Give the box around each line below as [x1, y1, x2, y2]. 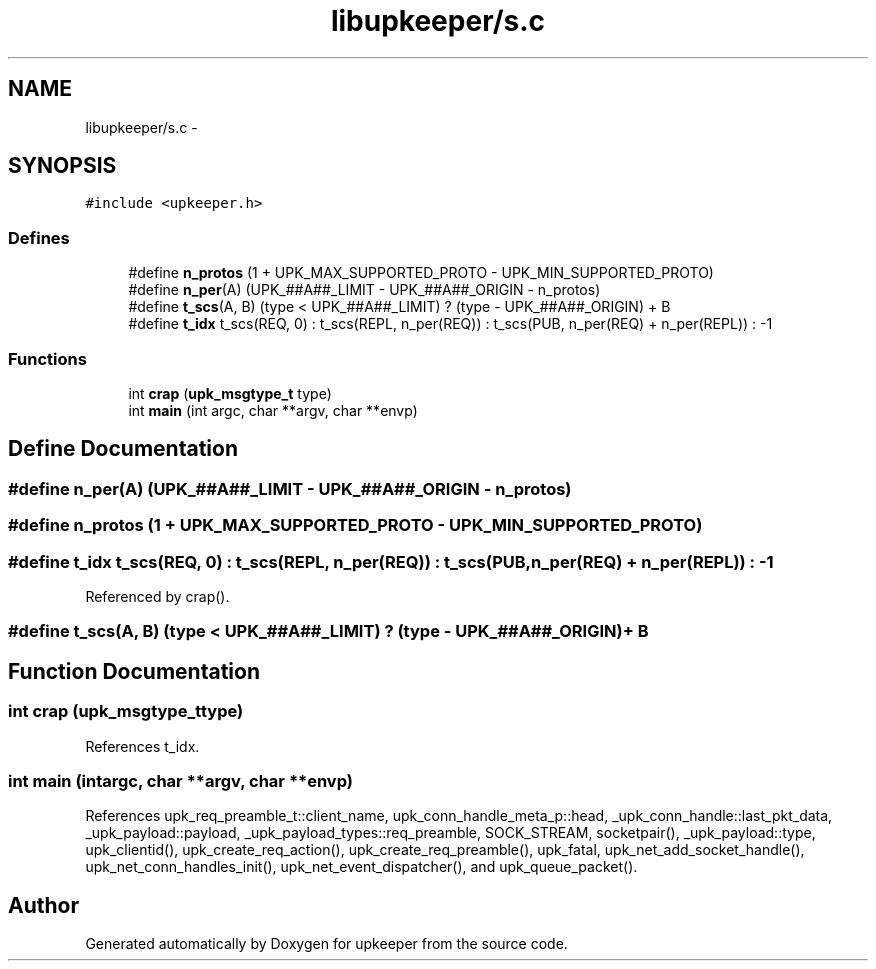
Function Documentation [8, 658, 260, 684]
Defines [8, 227, 70, 248]
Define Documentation [8, 436, 238, 462]
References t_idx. [85, 737, 200, 755]
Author [8, 892, 79, 918]
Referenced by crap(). [85, 587, 230, 605]
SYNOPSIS [8, 153, 117, 179]
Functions [8, 348, 87, 369]
